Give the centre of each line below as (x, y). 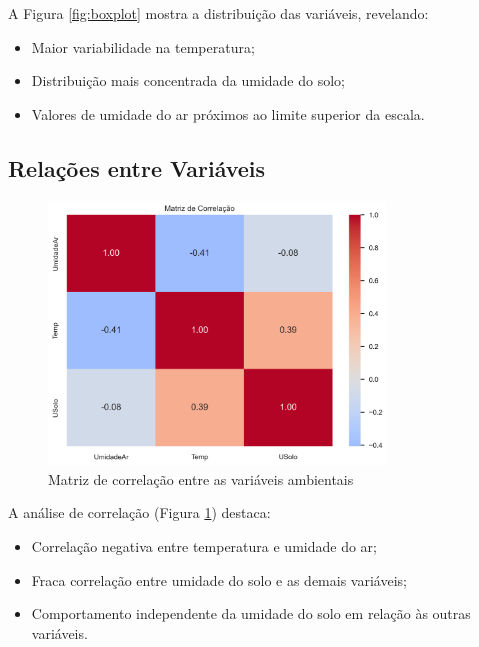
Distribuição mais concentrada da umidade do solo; (188, 80)
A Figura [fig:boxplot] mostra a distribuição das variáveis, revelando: (218, 13)
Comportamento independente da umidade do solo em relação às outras (251, 613)
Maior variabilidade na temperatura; (143, 46)
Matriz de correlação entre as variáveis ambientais (201, 478)
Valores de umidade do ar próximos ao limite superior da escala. (228, 113)
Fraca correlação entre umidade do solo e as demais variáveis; (219, 579)
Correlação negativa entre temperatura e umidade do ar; (204, 546)
